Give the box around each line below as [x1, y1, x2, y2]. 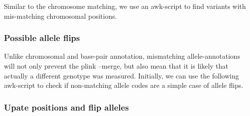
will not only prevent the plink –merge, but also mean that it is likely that [4, 61, 229, 71]
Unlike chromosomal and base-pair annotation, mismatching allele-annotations [4, 51, 240, 61]
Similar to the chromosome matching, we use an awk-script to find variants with [4, 1, 246, 11]
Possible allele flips [4, 32, 80, 44]
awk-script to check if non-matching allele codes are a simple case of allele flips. [4, 80, 244, 90]
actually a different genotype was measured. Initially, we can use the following [4, 70, 239, 80]
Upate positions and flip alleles [4, 101, 129, 113]
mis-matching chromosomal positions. [4, 10, 117, 21]
